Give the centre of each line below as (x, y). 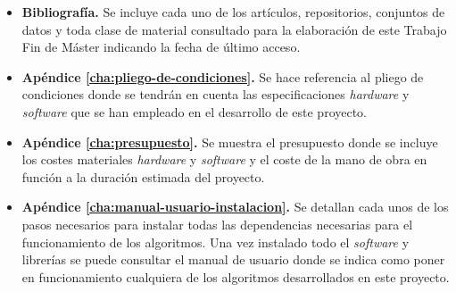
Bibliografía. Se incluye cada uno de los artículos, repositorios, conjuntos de (233, 12)
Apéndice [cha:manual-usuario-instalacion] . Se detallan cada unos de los (235, 207)
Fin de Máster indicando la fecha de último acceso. (161, 47)
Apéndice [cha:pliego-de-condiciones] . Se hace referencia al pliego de (223, 76)
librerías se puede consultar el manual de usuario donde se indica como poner (233, 259)
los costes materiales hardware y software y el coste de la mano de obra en (224, 159)
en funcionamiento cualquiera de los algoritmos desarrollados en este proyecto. (236, 276)
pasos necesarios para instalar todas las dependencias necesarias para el (217, 224)
